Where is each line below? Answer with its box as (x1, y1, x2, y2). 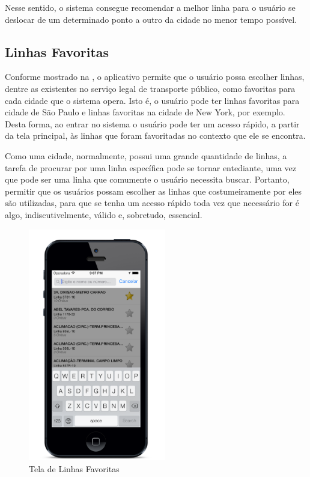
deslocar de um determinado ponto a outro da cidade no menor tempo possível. (5, 13, 297, 25)
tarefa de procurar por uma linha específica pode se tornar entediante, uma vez (5, 161, 296, 174)
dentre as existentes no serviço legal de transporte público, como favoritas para (5, 82, 296, 94)
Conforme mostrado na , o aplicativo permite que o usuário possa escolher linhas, (5, 70, 305, 83)
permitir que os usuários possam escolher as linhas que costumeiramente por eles (5, 184, 302, 197)
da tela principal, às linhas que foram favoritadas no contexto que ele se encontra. (5, 129, 306, 142)
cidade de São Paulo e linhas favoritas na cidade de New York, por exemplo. (5, 106, 285, 118)
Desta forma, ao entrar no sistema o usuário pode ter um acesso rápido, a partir (5, 117, 300, 130)
